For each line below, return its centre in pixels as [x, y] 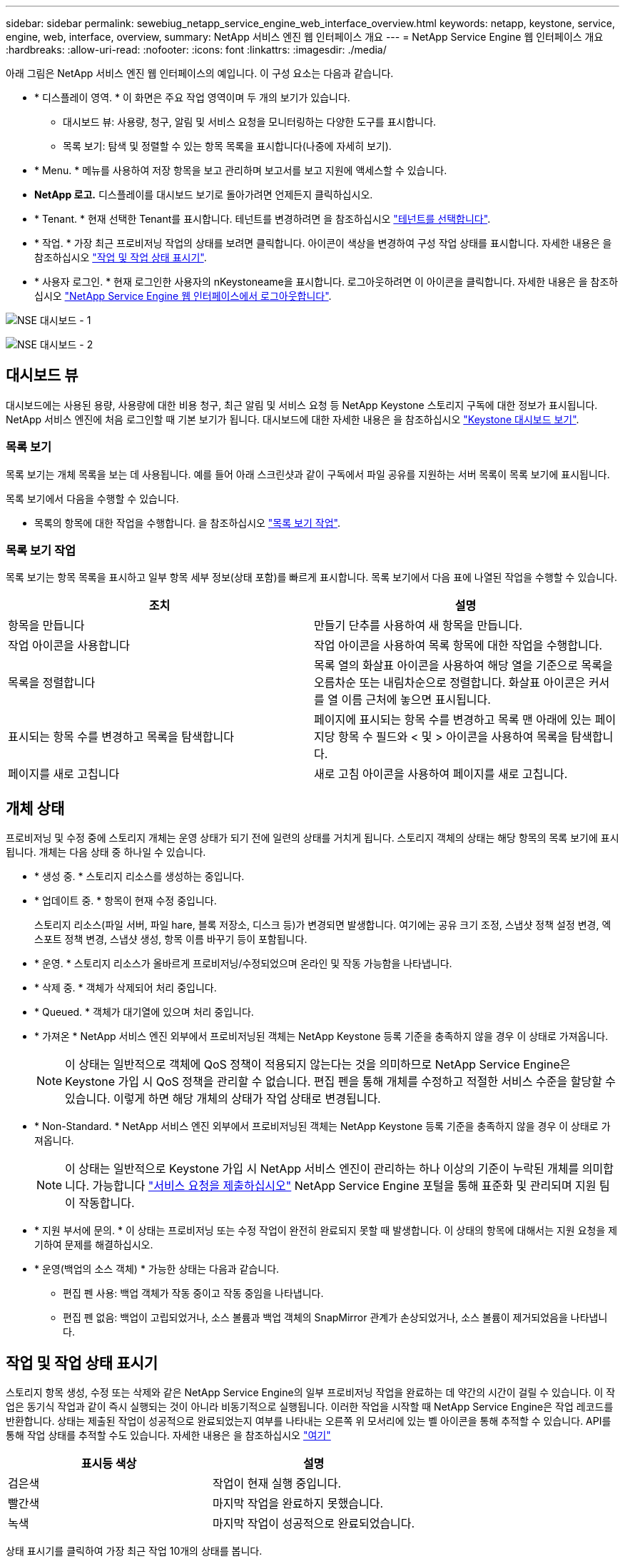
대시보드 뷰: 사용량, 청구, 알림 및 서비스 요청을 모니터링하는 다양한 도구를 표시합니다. [250, 122]
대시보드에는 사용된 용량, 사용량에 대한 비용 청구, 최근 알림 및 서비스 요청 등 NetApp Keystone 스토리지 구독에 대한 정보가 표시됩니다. [302, 405]
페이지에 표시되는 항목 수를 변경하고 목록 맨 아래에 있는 [453, 720]
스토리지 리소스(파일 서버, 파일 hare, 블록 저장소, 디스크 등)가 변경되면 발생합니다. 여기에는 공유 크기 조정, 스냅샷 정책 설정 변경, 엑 [323, 925]
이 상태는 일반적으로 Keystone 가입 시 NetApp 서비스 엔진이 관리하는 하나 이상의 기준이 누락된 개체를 [322, 1169]
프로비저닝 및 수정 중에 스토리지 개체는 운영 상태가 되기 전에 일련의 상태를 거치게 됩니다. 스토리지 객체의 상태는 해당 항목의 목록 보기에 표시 [312, 838]
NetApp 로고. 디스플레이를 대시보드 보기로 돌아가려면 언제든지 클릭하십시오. [204, 195]
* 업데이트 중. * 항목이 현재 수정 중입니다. [126, 901]
